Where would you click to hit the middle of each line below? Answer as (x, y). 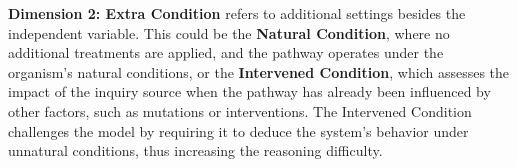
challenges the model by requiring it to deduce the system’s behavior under (238, 130)
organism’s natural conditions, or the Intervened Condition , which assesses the (259, 71)
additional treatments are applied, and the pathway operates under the (226, 52)
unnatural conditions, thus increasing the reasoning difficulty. (195, 150)
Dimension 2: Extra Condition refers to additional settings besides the (237, 13)
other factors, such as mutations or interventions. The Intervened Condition (240, 110)
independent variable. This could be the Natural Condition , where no (229, 32)
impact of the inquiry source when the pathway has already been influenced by (249, 91)
